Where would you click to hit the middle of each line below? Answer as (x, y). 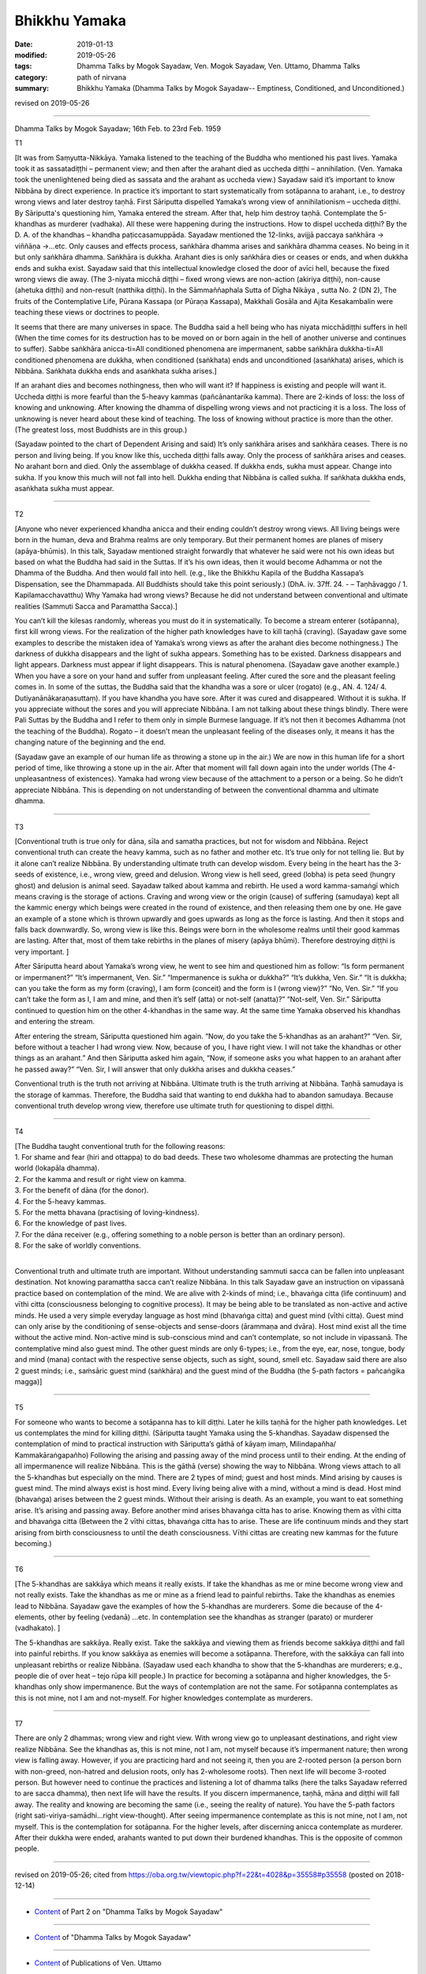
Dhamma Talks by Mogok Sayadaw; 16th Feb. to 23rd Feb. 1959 (118, 128)
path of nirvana (101, 77)
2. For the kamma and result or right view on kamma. (101, 1179)
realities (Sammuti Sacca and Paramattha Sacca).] (96, 606)
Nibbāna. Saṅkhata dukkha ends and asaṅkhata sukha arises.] (116, 371)
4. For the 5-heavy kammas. (60, 1201)
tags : (23, 66)
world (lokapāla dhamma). (57, 1168)
